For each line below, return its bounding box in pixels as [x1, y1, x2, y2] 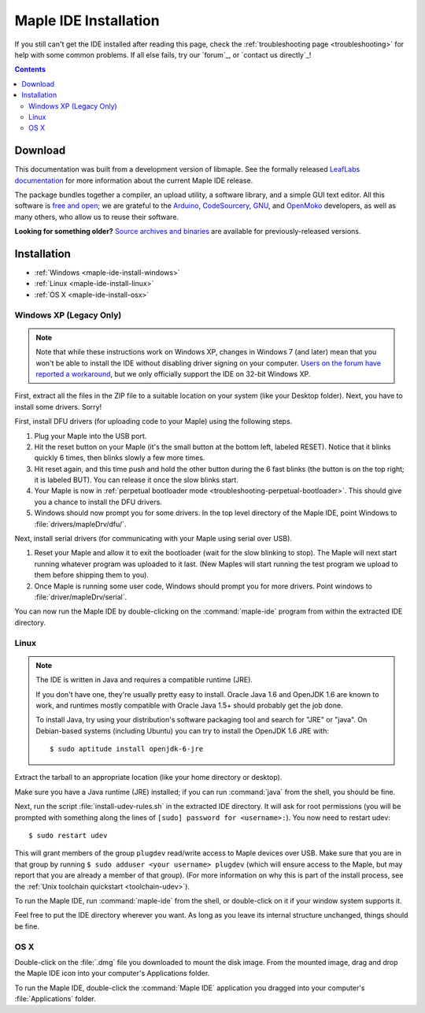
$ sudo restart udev [28, 831, 108, 840]
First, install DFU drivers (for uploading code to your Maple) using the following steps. [14, 417, 293, 426]
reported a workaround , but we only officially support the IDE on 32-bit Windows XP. [35, 369, 311, 378]
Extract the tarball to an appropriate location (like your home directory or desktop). [14, 773, 283, 782]
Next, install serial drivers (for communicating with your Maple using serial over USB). [14, 534, 293, 544]
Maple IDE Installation [14, 12, 161, 29]
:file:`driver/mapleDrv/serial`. [34, 592, 128, 602]
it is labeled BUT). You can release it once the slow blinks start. [34, 475, 239, 484]
